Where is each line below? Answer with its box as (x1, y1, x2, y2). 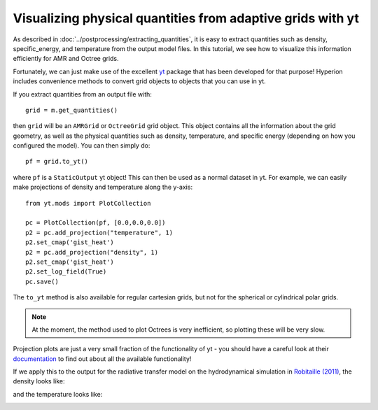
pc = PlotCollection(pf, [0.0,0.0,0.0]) (25, 219, 166, 227)
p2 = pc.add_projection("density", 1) (25, 248, 159, 256)
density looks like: (13, 377, 65, 386)
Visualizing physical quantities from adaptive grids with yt (13, 10, 360, 26)
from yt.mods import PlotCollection (25, 199, 151, 207)
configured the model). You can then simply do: (13, 141, 150, 150)
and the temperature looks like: (13, 390, 103, 398)
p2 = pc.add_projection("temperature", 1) (25, 228, 174, 236)
